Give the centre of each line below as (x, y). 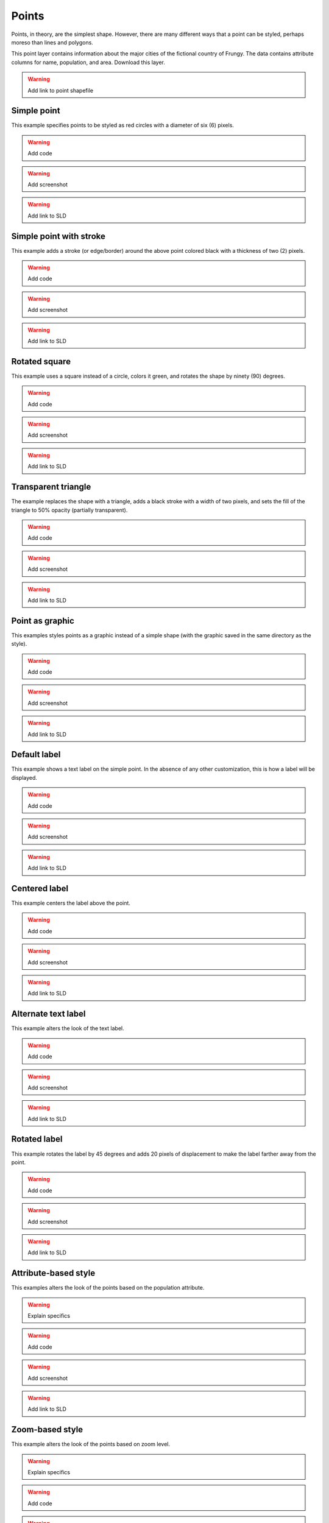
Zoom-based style (47, 1429)
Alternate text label (48, 1014)
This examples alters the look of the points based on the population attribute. (108, 1288)
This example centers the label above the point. (71, 903)
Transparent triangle (51, 487)
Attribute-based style (53, 1273)
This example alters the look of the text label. (68, 1028)
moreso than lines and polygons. (52, 42)
